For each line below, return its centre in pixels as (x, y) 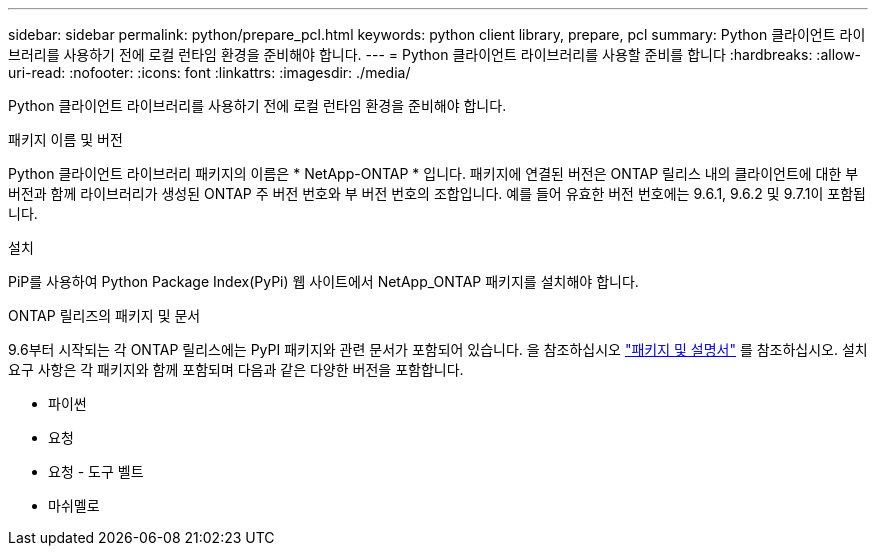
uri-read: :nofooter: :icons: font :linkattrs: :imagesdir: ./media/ (209, 72)
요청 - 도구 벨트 (96, 471)
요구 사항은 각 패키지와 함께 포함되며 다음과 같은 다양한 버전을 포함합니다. (236, 369)
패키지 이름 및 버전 (65, 139)
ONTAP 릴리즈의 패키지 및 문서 (104, 315)
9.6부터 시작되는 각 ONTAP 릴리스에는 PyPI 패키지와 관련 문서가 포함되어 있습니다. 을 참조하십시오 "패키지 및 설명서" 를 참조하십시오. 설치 (438, 349)
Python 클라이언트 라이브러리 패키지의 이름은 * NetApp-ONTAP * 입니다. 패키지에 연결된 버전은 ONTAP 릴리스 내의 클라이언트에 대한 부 (433, 173)
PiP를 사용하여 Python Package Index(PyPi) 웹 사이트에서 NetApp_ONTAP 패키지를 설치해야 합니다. (323, 281)
